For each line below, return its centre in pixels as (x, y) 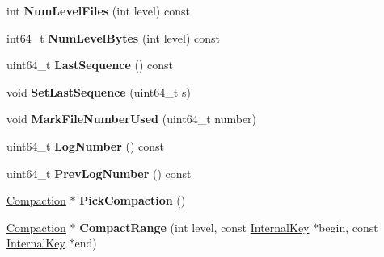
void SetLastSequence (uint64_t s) (99, 91)
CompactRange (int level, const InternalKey (194, 227)
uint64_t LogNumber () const (86, 145)
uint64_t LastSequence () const (90, 65)
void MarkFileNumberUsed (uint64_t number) (132, 119)
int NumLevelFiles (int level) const (98, 10)
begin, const (348, 227)
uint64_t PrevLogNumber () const (99, 173)
